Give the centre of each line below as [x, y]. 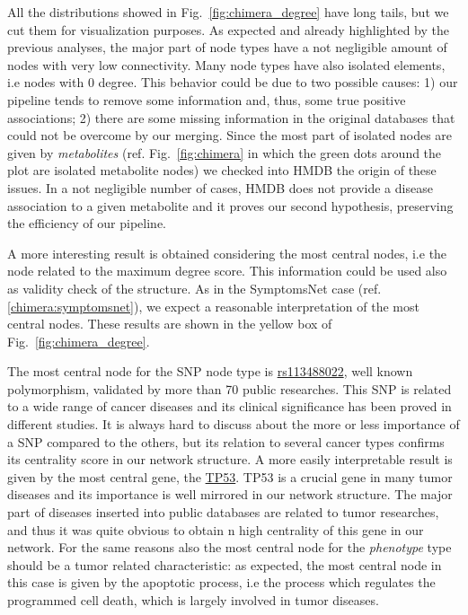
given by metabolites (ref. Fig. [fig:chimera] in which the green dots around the [225, 152]
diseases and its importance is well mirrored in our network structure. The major [230, 494]
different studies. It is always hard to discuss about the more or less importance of [234, 424]
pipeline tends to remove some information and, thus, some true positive [207, 99]
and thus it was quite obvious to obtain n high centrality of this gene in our [216, 529]
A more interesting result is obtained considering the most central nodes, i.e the [227, 253]
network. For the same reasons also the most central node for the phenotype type [230, 547]
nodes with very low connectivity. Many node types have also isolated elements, [226, 64]
